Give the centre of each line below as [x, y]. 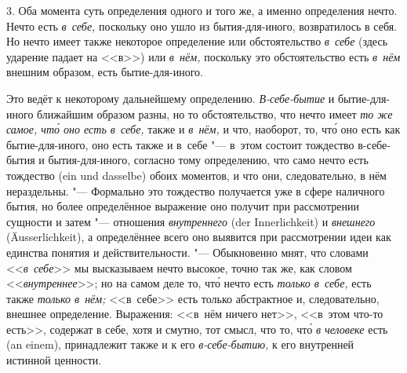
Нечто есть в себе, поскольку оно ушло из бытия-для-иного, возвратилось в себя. [202, 26]
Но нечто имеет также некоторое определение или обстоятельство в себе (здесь [197, 41]
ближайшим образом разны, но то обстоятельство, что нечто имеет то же [215, 113]
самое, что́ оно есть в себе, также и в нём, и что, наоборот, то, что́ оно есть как [203, 129]
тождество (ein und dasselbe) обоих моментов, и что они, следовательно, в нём [196, 175]
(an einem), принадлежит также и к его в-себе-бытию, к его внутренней [180, 344]
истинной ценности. [54, 360]
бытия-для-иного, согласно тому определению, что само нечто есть [208, 160]
